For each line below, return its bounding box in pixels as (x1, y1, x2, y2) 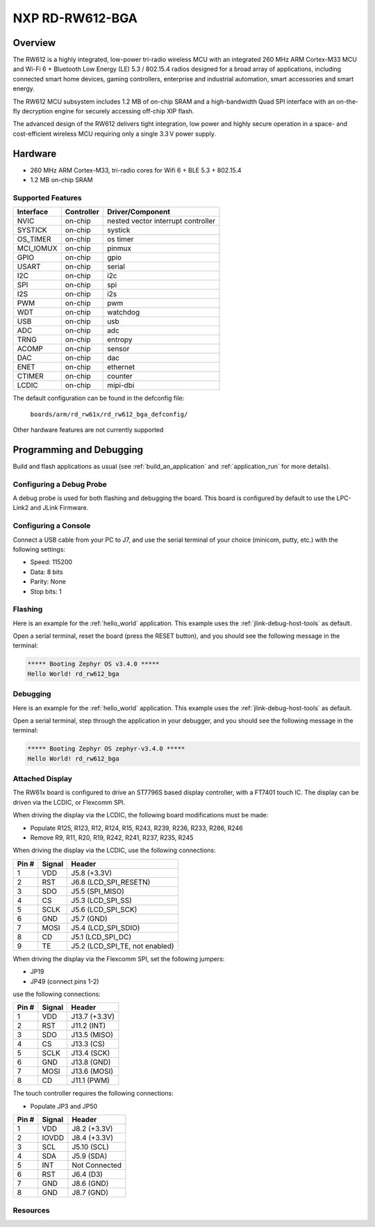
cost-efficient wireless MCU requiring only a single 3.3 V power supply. (12, 129, 217, 138)
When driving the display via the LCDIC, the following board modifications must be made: (12, 811, 269, 819)
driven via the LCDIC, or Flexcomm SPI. (12, 798, 126, 806)
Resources (12, 1205, 50, 1215)
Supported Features (12, 193, 83, 202)
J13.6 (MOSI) (71, 1066, 114, 1076)
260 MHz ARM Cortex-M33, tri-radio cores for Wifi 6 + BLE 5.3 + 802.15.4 (30, 166, 242, 174)
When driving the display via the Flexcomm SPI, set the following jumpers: (12, 954, 225, 963)
